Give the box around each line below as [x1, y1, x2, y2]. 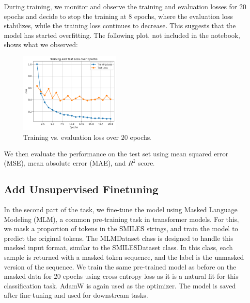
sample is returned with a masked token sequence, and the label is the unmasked [4, 252, 244, 262]
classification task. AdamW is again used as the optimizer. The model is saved [4, 280, 236, 290]
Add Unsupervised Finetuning [4, 182, 158, 197]
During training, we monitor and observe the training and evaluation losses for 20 [4, 1, 247, 11]
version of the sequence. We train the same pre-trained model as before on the [4, 261, 236, 271]
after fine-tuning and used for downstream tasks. [4, 290, 148, 300]
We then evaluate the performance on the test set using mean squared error [4, 148, 229, 158]
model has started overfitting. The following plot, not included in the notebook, [4, 30, 240, 40]
